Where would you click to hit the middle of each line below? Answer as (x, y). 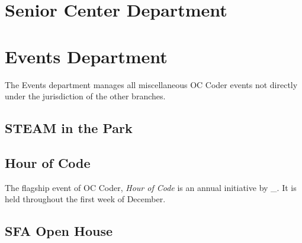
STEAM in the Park (69, 128)
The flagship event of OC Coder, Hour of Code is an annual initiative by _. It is (151, 187)
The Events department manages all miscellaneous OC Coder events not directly (151, 84)
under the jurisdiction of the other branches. (85, 96)
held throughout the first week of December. (85, 199)
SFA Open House (59, 231)
